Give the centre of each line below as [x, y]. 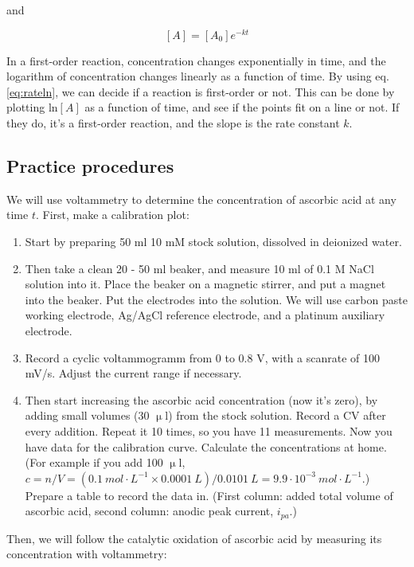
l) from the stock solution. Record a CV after [275, 415]
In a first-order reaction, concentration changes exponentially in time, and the [196, 60]
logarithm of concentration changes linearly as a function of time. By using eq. [198, 76]
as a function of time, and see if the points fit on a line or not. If [242, 107]
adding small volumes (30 [87, 415]
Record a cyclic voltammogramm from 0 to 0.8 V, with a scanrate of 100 [203, 357]
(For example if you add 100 [94, 462]
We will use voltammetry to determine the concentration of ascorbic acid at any [201, 199]
